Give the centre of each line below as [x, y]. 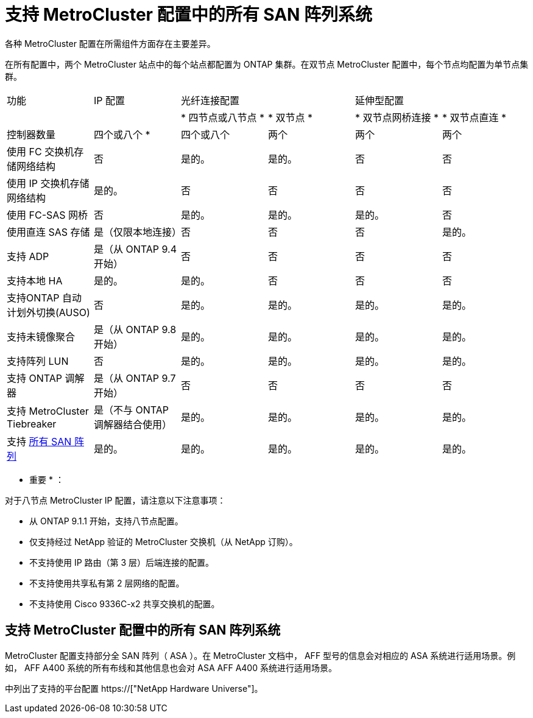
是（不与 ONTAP [131, 410]
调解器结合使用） [132, 424]
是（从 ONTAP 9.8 [135, 329]
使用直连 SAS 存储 [48, 232]
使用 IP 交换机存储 [48, 183]
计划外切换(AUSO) [48, 312]
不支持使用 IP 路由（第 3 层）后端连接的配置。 [122, 562]
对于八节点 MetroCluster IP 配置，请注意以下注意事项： [115, 500]
